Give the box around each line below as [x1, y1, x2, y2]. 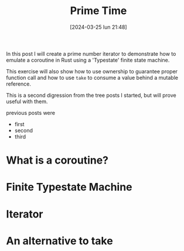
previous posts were [6, 109, 56, 116]
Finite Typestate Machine [6, 181, 133, 194]
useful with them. [6, 98, 48, 105]
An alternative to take [6, 234, 113, 247]
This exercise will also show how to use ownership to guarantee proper [6, 67, 178, 74]
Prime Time [70, 4, 127, 18]
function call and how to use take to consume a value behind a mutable [6, 74, 179, 81]
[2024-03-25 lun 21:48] [70, 23, 127, 30]
